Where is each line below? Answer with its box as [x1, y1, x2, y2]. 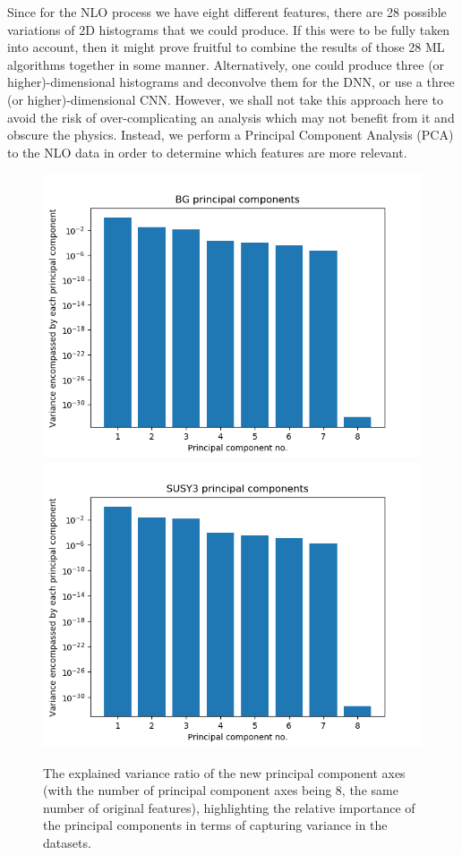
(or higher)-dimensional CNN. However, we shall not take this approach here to [7, 90, 443, 108]
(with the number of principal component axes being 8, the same [43, 781, 398, 799]
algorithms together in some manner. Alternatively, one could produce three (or [7, 55, 445, 73]
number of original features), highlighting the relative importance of [43, 798, 415, 817]
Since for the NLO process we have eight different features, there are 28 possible [7, 3, 447, 21]
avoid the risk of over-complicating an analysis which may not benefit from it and [7, 107, 455, 126]
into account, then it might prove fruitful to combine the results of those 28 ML [7, 38, 445, 56]
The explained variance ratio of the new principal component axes [43, 763, 406, 782]
